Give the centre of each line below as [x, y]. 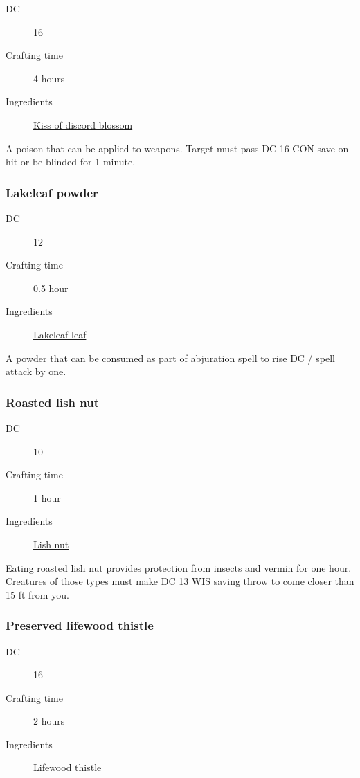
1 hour [47, 497]
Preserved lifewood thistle [80, 625]
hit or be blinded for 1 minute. [71, 162]
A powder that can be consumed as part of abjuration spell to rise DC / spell [170, 358]
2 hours [49, 721]
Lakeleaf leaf [60, 334]
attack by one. [36, 371]
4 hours [49, 78]
